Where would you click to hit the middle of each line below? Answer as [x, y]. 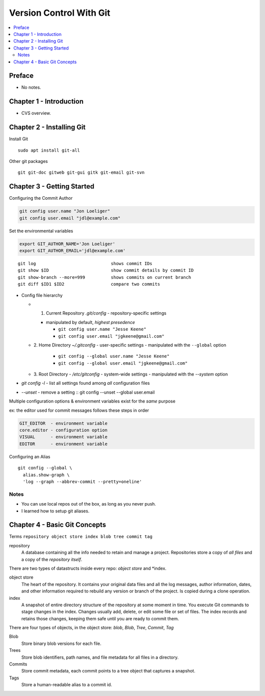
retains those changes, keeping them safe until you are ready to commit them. [100, 618]
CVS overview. [36, 113]
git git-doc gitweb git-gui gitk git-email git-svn [81, 173]
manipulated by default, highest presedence [90, 322]
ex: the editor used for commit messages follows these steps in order [79, 410]
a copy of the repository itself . [52, 559]
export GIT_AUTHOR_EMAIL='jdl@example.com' [73, 251]
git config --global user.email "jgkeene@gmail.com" [123, 363]
